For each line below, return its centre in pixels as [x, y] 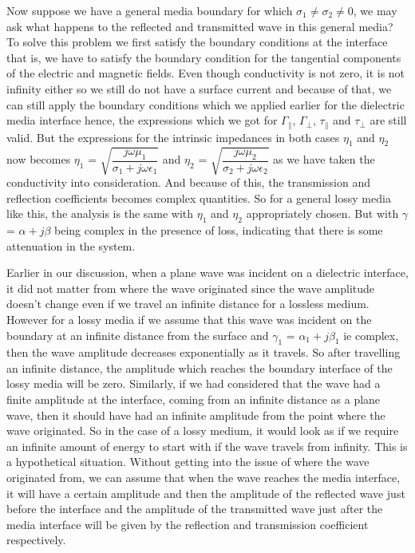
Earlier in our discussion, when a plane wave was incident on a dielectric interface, [207, 273]
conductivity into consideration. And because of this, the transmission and [188, 182]
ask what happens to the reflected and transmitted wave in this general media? [200, 26]
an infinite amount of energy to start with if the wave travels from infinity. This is [207, 446]
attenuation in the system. [71, 245]
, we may [375, 10]
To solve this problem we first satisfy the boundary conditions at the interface [197, 42]
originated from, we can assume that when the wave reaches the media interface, [204, 478]
